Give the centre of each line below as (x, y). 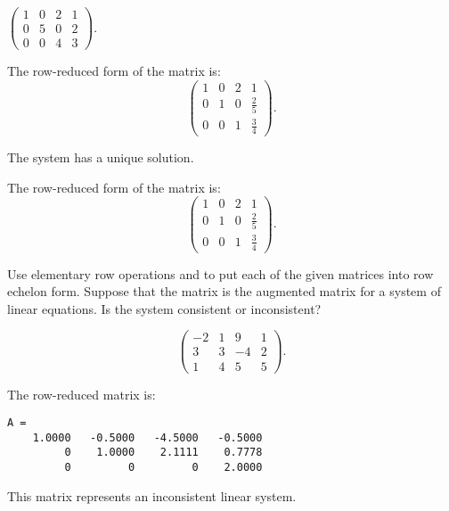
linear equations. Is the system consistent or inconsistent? (164, 308)
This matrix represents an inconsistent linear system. (152, 495)
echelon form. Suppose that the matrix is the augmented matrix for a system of (224, 291)
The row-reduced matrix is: (82, 394)
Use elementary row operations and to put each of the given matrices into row (220, 273)
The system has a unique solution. (101, 157)
